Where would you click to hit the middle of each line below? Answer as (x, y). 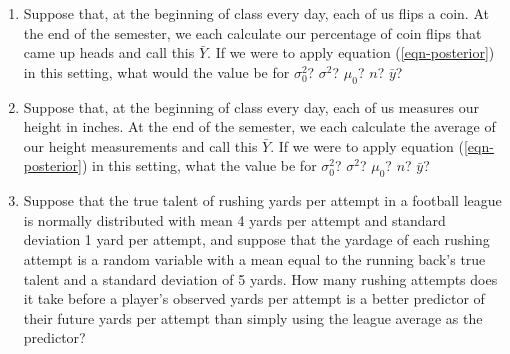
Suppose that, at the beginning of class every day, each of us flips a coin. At (256, 13)
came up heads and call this (109, 52)
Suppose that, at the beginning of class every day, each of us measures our (251, 106)
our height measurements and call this (140, 145)
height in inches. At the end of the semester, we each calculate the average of (259, 126)
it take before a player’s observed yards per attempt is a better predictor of (254, 298)
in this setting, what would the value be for (156, 71)
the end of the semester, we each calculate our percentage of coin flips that (252, 32)
